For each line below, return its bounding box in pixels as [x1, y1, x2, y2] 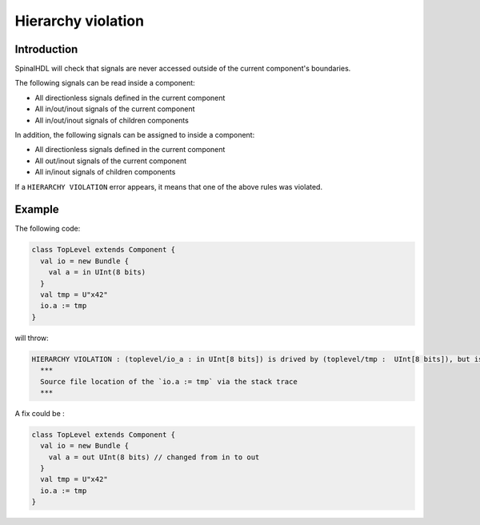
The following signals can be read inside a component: [14, 78, 195, 88]
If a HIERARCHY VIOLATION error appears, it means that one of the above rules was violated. [14, 182, 323, 191]
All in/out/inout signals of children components [34, 115, 190, 125]
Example [14, 202, 59, 216]
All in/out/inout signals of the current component [34, 104, 195, 114]
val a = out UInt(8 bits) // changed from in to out [48, 452, 260, 462]
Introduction [14, 42, 78, 56]
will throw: [14, 333, 50, 343]
